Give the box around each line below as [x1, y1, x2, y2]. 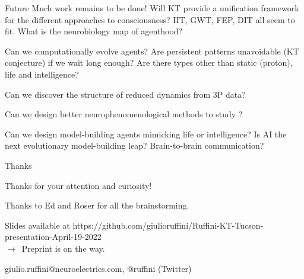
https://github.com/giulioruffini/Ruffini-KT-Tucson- [72, 219, 264, 231]
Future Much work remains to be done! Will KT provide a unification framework [5, 2, 299, 14]
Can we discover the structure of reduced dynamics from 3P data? [5, 88, 246, 100]
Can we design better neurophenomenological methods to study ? [5, 108, 243, 120]
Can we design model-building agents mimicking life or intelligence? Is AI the [5, 127, 287, 140]
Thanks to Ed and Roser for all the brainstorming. [5, 199, 189, 211]
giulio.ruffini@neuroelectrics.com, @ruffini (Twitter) [5, 262, 192, 274]
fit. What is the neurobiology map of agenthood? [5, 25, 183, 37]
